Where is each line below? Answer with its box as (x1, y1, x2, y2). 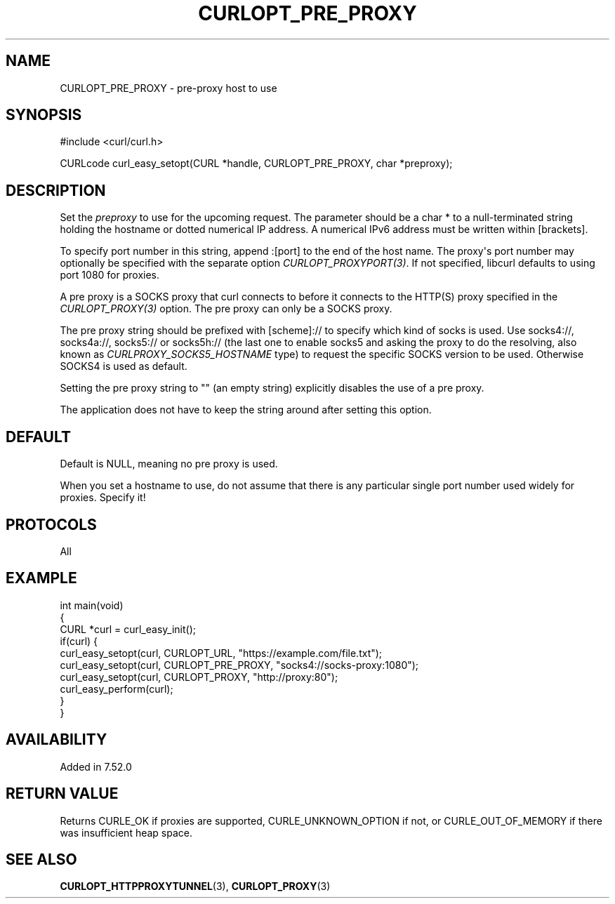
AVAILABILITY (6, 731, 107, 749)
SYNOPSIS (6, 106, 82, 124)
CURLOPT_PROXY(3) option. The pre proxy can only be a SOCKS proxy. (60, 303, 392, 315)
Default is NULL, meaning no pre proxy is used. (60, 458, 278, 470)
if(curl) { (60, 634, 98, 647)
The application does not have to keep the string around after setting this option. (60, 404, 432, 416)
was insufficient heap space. (60, 826, 193, 839)
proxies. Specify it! (60, 491, 146, 504)
